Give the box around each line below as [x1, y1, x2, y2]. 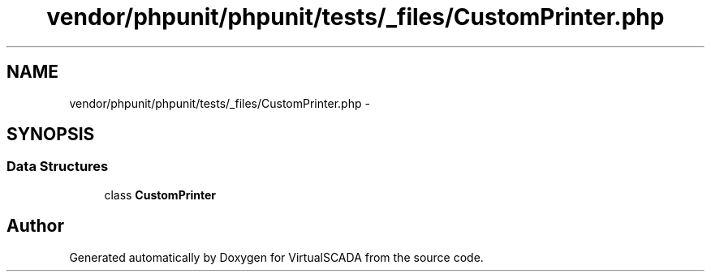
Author [6, 216, 64, 237]
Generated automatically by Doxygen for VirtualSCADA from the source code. [69, 250, 484, 264]
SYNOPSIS [6, 124, 95, 145]
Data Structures [6, 158, 109, 175]
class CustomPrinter [104, 187, 216, 202]
